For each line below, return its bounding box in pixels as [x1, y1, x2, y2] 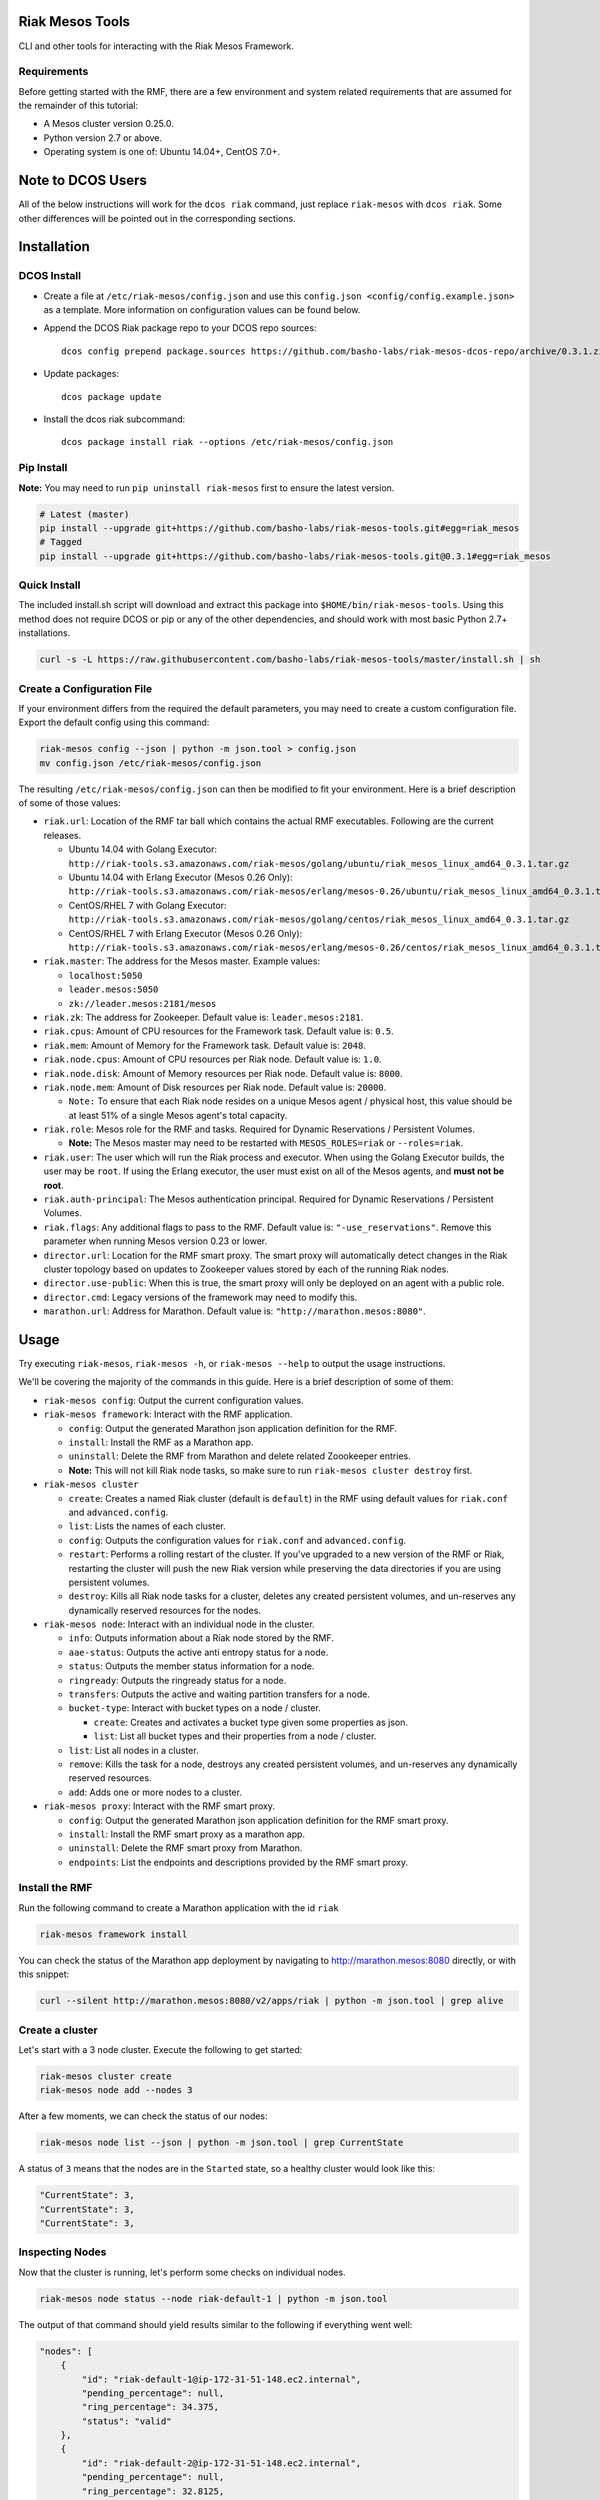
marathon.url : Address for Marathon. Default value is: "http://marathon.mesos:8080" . [43, 1305, 427, 1317]
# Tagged [39, 536, 83, 548]
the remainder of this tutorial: [18, 100, 139, 112]
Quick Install [18, 578, 81, 592]
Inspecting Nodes [18, 2245, 107, 2259]
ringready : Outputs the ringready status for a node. [68, 1674, 287, 1686]
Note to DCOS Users [18, 172, 147, 189]
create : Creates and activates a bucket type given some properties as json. [93, 1716, 409, 1728]
